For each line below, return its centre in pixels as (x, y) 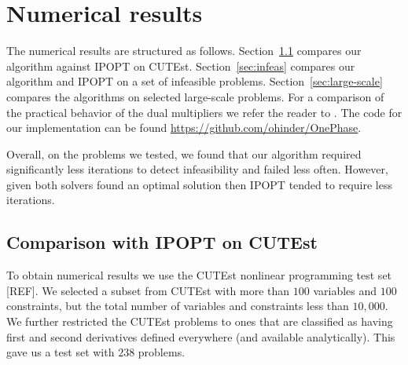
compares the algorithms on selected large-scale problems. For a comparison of (195, 96)
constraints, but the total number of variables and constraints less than (178, 306)
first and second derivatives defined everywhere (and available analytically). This (201, 336)
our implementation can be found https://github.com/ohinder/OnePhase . (184, 128)
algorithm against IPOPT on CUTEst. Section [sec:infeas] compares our (181, 66)
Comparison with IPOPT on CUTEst (162, 242)
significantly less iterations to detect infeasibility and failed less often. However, (197, 169)
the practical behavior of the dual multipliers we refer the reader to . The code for (204, 112)
